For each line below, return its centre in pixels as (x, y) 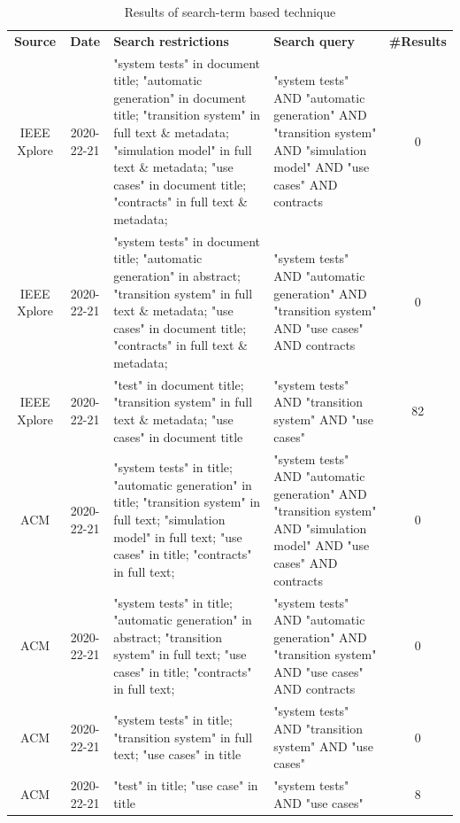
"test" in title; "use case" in (186, 784)
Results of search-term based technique (230, 12)
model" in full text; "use (178, 536)
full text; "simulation (169, 520)
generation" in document (180, 97)
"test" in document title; (179, 384)
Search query (314, 40)
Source (35, 40)
